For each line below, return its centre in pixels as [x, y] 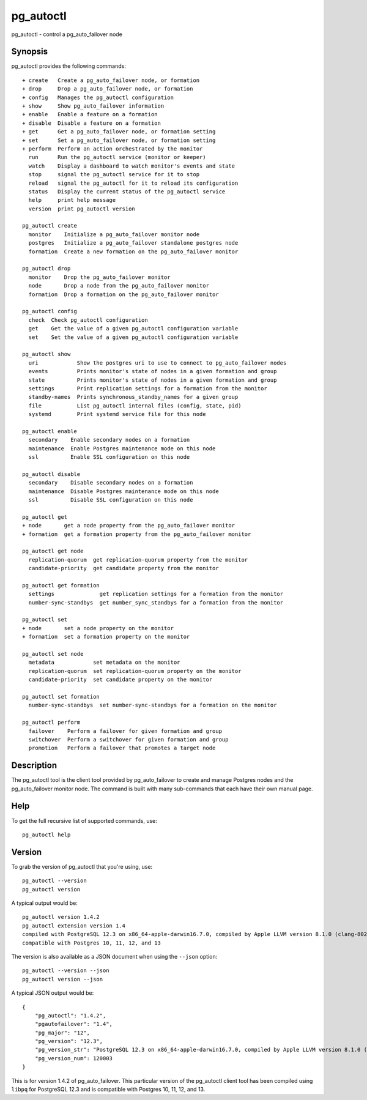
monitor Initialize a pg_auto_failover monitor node [114, 234]
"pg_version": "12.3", [69, 1041]
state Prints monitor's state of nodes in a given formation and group [153, 380]
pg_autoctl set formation [61, 697]
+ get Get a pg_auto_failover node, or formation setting [119, 132]
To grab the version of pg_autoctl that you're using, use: [82, 866]
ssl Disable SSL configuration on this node [111, 500]
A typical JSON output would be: [53, 993]
